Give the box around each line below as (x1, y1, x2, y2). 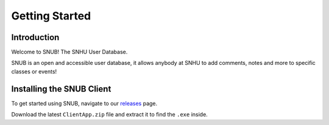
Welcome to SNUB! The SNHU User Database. (11, 49, 128, 56)
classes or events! (11, 67, 57, 75)
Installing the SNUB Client (11, 84, 111, 94)
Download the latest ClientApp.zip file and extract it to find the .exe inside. (11, 111, 208, 118)
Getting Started (11, 9, 91, 22)
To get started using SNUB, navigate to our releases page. (11, 100, 158, 107)
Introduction (11, 32, 60, 42)
